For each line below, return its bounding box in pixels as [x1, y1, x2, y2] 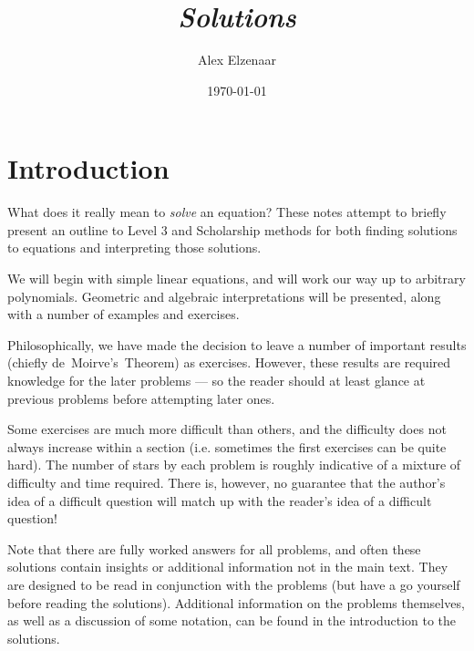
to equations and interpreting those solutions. [7, 238, 262, 257]
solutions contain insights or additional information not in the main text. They [7, 557, 448, 576]
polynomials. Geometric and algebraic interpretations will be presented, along [7, 286, 441, 305]
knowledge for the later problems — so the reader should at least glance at [7, 371, 426, 389]
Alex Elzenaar [198, 50, 276, 69]
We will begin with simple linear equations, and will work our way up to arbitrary [7, 269, 466, 288]
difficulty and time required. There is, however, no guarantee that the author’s [7, 472, 446, 491]
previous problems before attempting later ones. [7, 388, 275, 408]
